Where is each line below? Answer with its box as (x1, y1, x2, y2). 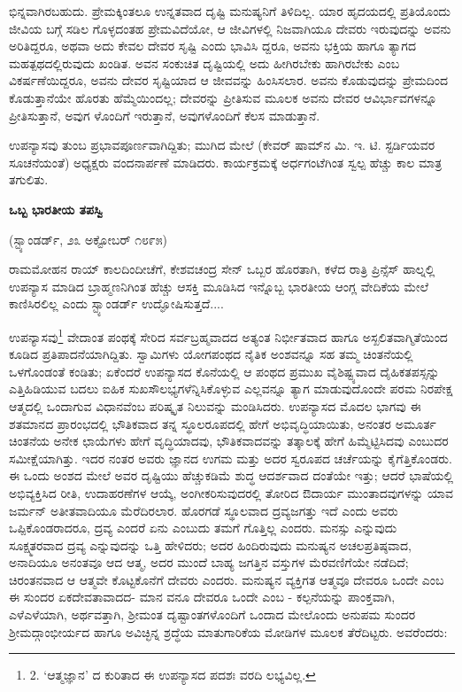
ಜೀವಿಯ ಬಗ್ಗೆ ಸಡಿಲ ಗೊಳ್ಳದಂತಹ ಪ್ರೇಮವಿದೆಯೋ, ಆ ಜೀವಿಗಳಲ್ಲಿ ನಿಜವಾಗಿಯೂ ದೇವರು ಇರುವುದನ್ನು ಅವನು (9, 19, 451, 37)
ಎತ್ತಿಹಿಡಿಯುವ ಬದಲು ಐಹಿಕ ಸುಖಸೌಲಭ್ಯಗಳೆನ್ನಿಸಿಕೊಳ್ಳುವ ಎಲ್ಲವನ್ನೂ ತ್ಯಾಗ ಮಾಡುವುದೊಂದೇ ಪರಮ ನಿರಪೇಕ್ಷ (9, 379, 453, 398)
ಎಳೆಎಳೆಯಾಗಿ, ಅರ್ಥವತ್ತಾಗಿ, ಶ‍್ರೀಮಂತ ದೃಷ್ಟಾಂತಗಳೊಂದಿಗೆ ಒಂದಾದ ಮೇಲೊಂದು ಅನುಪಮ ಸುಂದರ (9, 605, 416, 624)
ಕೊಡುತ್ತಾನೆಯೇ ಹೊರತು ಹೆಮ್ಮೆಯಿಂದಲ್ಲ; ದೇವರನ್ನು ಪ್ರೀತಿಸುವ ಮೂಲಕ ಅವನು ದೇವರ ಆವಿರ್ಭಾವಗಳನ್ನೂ (9, 88, 437, 106)
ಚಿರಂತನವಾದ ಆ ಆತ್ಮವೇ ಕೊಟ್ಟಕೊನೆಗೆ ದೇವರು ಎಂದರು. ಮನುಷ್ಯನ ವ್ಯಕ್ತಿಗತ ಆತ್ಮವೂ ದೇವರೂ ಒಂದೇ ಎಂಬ (9, 570, 444, 588)
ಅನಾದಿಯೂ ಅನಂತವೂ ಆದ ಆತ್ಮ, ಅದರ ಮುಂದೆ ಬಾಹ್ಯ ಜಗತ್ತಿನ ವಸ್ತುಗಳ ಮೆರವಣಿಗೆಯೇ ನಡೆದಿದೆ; (9, 553, 409, 571)
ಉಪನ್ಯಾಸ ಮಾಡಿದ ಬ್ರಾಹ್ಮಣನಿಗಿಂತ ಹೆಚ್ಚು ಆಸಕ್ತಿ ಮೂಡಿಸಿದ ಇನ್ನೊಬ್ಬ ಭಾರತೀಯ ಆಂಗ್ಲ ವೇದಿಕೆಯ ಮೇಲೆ (9, 276, 429, 295)
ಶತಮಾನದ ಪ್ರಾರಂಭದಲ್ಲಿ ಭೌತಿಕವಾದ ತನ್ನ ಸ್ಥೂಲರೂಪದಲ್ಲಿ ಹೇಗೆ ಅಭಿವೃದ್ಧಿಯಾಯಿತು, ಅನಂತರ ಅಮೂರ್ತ (9, 414, 436, 432)
